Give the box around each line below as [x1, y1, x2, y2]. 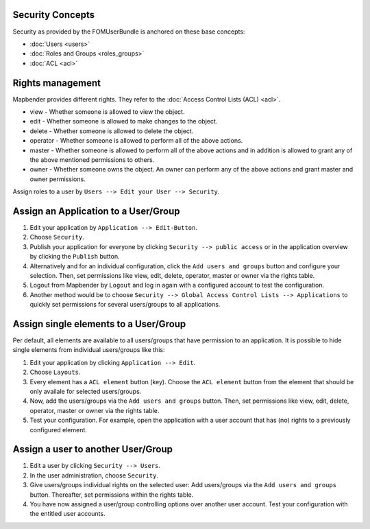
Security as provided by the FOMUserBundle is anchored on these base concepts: [12, 27, 245, 36]
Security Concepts [12, 9, 95, 21]
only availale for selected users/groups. [29, 388, 142, 395]
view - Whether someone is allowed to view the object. [29, 107, 185, 116]
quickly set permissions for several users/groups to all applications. [29, 301, 221, 309]
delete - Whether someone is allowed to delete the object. [29, 127, 194, 135]
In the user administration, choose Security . [29, 471, 159, 480]
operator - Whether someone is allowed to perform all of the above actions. [29, 137, 243, 145]
